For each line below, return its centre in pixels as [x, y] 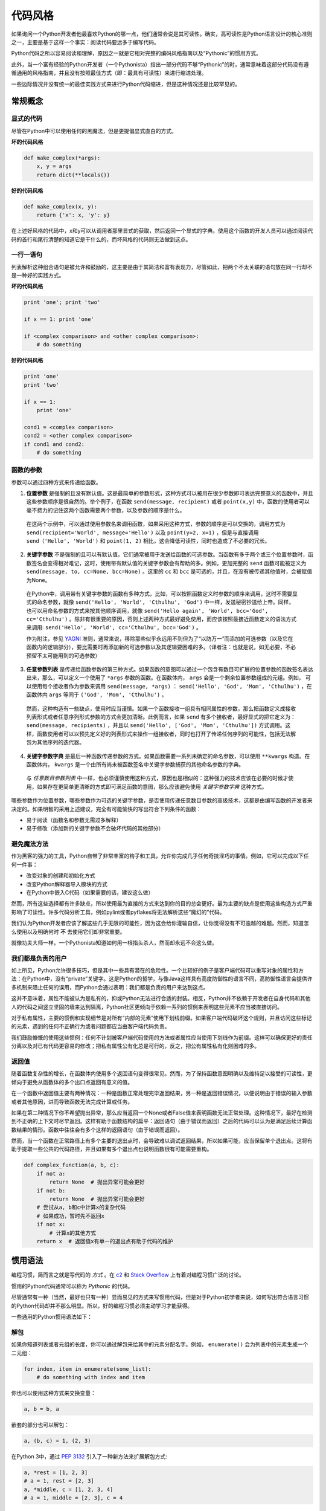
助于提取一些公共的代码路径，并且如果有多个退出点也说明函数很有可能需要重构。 [112, 1149]
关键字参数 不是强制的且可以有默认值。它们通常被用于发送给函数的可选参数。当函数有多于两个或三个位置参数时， [167, 555]
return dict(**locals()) [73, 175]
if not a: [51, 1173]
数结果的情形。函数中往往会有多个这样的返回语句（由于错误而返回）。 [97, 1130]
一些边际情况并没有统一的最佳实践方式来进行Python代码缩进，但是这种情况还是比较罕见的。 [126, 84]
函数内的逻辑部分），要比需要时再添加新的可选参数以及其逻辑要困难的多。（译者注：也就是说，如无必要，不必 [161, 647]
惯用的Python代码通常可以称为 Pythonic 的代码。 [72, 1286]
